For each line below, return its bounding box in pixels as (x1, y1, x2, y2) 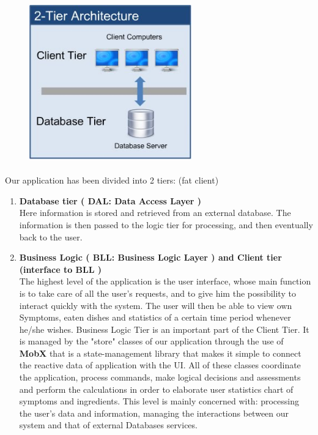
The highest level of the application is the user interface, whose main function (19, 275, 311, 288)
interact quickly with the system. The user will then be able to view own (19, 299, 292, 311)
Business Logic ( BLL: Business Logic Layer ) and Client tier (19, 251, 282, 264)
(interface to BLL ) (19, 262, 102, 275)
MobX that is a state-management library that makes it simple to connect (19, 346, 301, 359)
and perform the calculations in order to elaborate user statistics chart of (19, 382, 294, 395)
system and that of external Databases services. (19, 418, 198, 431)
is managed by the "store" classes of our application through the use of (19, 335, 284, 348)
